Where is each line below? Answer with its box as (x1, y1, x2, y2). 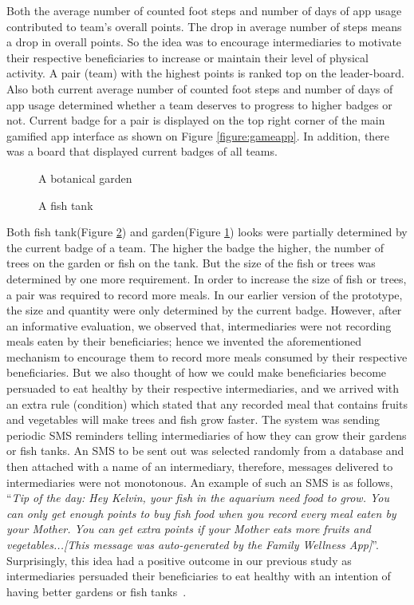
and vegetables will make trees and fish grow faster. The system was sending (6, 411, 380, 428)
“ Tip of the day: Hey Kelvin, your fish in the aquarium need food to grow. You (6, 489, 389, 506)
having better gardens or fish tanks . (6, 583, 187, 599)
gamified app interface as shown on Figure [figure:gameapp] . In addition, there (6, 127, 390, 144)
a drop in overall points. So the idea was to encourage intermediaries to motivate (6, 34, 402, 50)
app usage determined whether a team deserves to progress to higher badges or (6, 96, 392, 113)
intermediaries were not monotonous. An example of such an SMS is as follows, (6, 473, 393, 490)
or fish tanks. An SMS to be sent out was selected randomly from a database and (6, 442, 404, 459)
